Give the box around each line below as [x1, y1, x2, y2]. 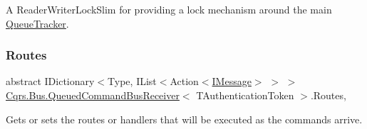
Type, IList [108, 74, 157, 89]
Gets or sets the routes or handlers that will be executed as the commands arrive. [6, 111, 363, 126]
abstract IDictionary [6, 74, 95, 89]
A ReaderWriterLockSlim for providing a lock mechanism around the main [6, 2, 332, 16]
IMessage [212, 74, 252, 89]
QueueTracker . [6, 16, 69, 30]
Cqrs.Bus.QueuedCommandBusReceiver [6, 88, 180, 102]
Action [170, 74, 199, 89]
